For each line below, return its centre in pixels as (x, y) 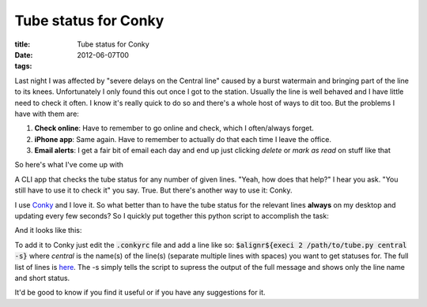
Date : (24, 54)
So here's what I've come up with (69, 165)
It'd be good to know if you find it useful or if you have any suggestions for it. (140, 293)
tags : (23, 66)
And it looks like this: (48, 230)
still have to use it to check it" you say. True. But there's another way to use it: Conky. (153, 190)
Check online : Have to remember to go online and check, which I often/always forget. (174, 128)
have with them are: (47, 114)
